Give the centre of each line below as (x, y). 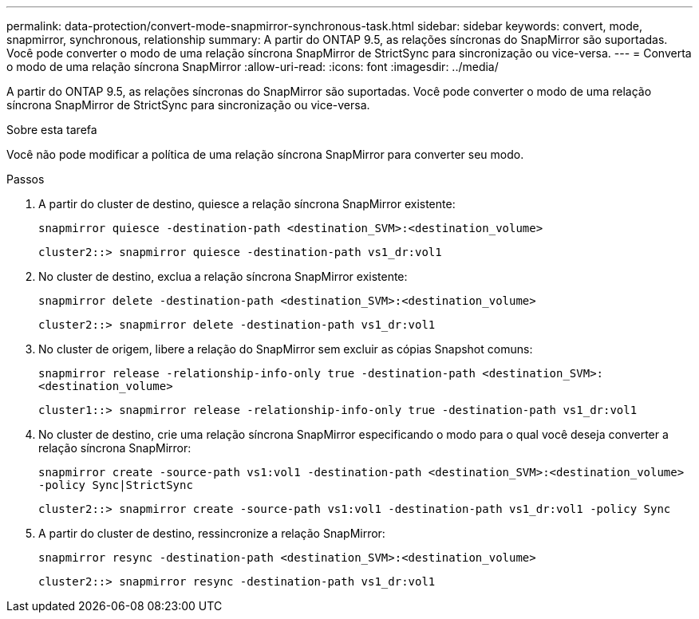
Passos (26, 179)
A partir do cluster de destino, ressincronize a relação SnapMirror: (212, 533)
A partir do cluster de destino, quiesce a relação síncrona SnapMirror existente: (247, 204)
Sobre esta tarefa (52, 130)
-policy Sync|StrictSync (116, 485)
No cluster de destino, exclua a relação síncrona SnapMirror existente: (223, 276)
